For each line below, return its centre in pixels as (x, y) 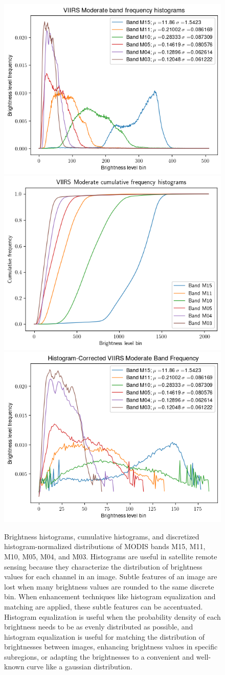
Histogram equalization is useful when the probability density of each (112, 616)
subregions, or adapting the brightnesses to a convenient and (99, 656)
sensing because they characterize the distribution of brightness (103, 566)
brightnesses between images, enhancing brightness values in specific (111, 647)
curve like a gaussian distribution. (80, 667)
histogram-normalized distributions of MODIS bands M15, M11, (105, 546)
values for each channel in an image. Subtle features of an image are (111, 576)
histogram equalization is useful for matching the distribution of (105, 636)
